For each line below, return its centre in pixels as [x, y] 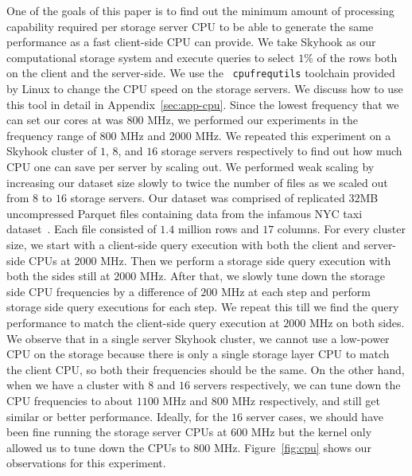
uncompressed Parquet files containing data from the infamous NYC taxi [185, 213]
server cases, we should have [315, 416]
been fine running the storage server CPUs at [117, 432]
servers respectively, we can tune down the [297, 385]
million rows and [218, 229]
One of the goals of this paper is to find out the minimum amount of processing [200, 10]
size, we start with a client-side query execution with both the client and [183, 244]
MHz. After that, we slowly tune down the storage [262, 276]
